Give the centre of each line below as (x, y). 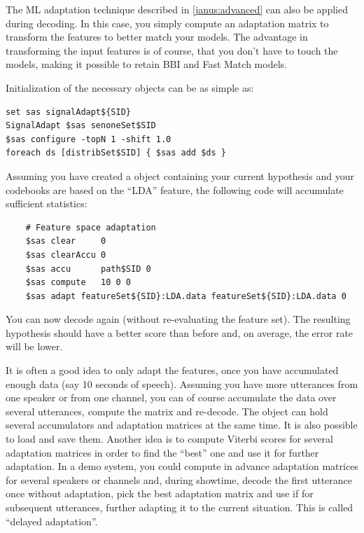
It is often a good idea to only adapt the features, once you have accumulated (172, 370)
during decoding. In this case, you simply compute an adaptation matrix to (167, 23)
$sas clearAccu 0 (66, 255)
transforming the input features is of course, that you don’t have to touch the (172, 50)
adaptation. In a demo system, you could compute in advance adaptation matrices (182, 466)
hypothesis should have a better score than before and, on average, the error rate (180, 332)
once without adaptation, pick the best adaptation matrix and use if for (160, 493)
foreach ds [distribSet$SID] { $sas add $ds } (116, 153)
